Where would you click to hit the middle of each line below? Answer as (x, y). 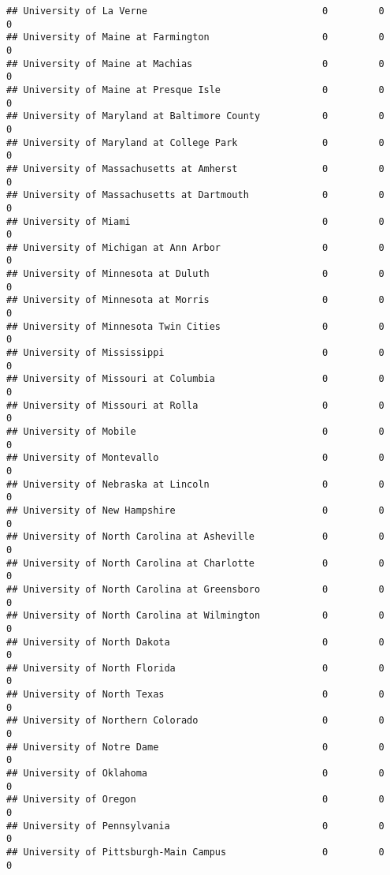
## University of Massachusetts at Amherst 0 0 (195, 168)
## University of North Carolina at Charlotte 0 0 (195, 563)
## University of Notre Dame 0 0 (195, 747)
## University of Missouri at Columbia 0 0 (195, 379)
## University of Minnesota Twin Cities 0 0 (195, 326)
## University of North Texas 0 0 (195, 695)
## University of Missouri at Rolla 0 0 (195, 405)
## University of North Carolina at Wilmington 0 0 (195, 616)
